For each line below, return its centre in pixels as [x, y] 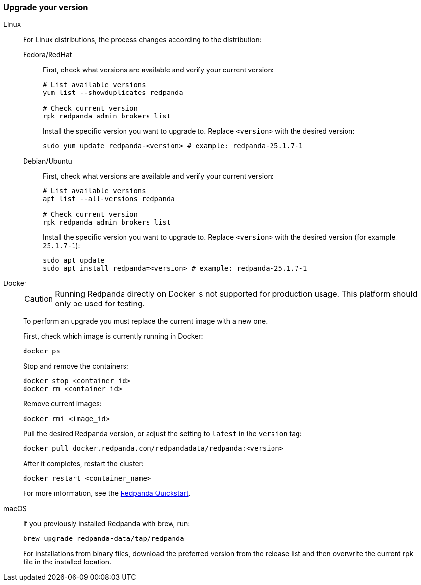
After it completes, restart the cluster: [83, 464]
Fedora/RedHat [48, 55]
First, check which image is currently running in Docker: [113, 336]
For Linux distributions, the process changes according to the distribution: [142, 40]
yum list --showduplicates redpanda [113, 93]
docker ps [42, 351]
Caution [39, 299]
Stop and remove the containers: [76, 366]
